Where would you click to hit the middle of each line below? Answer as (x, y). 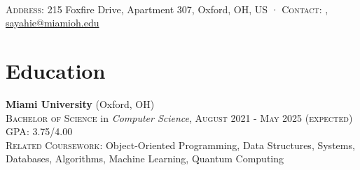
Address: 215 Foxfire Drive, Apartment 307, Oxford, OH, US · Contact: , (167, 9)
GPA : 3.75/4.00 (39, 131)
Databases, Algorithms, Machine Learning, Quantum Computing (145, 159)
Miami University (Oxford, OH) (80, 103)
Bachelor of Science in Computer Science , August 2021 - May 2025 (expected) (179, 117)
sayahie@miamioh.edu (53, 23)
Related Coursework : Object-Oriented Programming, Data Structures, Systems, (180, 145)
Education (56, 70)
